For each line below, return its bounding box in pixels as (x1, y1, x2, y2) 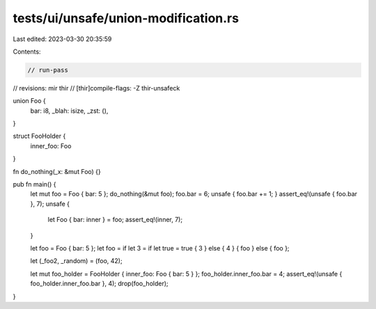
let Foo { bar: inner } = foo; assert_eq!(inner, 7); (47, 216, 183, 224)
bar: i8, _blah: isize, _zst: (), (30, 106, 109, 115)
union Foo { (13, 97, 46, 105)
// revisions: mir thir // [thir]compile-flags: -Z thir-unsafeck (13, 84, 180, 92)
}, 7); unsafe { (30, 199, 70, 208)
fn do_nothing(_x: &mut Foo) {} (13, 167, 101, 175)
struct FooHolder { (13, 132, 66, 141)
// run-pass (27, 66, 69, 74)
